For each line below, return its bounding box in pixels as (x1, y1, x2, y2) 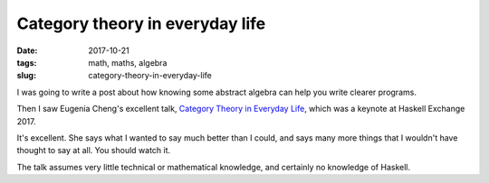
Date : (16, 45, 38, 56)
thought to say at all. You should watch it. (16, 145, 171, 156)
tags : (16, 57, 37, 68)
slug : (16, 70, 36, 81)
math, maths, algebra (88, 57, 168, 68)
